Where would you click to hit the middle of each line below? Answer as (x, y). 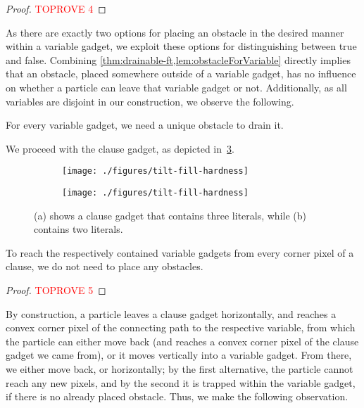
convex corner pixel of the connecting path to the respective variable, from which (181, 327)
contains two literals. (79, 229)
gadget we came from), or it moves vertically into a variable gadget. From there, (179, 355)
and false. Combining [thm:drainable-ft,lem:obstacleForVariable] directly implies (178, 59)
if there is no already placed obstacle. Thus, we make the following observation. (177, 396)
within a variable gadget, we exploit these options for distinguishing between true (181, 46)
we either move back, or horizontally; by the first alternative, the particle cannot (180, 369)
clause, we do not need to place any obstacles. (105, 266)
